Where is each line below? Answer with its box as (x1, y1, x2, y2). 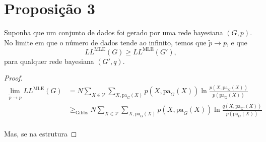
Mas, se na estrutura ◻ (4, 128, 77, 139)
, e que (226, 37, 247, 47)
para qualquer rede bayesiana (4, 55, 94, 66)
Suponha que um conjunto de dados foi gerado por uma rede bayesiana (4, 27, 223, 38)
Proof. (4, 73, 23, 83)
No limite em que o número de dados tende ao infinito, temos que (4, 37, 207, 47)
